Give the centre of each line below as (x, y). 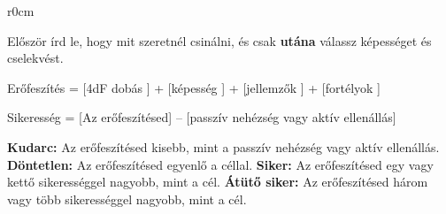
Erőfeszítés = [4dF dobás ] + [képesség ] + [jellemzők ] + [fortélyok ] (194, 87)
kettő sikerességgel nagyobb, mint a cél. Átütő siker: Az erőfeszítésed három (218, 182)
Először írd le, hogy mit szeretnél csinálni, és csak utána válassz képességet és (219, 40)
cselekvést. (35, 58)
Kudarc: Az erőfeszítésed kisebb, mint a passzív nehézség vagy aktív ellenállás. (223, 146)
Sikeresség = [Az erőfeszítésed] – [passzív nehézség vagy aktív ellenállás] (202, 117)
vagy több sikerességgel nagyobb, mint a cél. (127, 199)
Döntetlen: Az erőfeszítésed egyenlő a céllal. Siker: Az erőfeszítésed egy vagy (220, 164)
